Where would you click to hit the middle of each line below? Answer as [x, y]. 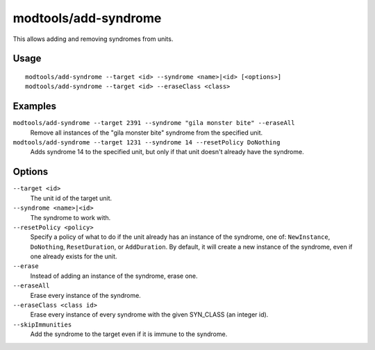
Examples [35, 107]
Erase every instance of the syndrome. [86, 295]
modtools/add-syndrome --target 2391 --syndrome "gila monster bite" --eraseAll [154, 123]
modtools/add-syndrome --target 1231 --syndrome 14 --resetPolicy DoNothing [147, 143]
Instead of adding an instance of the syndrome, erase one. [114, 276]
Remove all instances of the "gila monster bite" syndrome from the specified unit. [147, 133]
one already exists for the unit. [74, 256]
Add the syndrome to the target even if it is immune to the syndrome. [129, 334]
